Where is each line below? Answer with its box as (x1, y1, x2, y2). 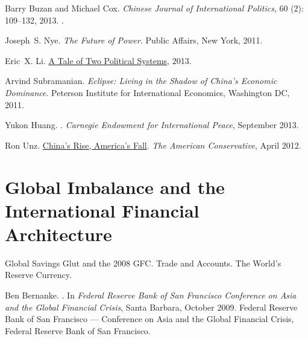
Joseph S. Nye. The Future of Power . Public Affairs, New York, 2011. (5, 34, 263, 47)
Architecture (5, 221, 112, 246)
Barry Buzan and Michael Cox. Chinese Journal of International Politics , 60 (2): (5, 2, 304, 14)
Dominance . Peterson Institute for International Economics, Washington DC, (5, 86, 290, 98)
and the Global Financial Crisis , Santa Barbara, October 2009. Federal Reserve (5, 300, 298, 313)
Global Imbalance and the (5, 174, 225, 199)
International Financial (5, 198, 200, 222)
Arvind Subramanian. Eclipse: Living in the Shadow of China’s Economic (5, 74, 277, 87)
